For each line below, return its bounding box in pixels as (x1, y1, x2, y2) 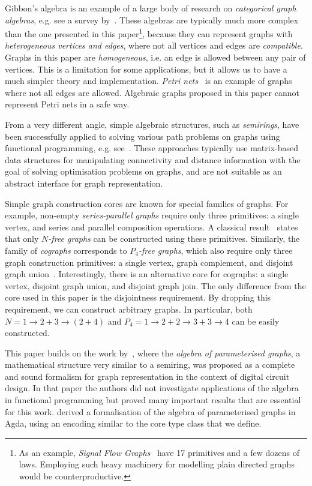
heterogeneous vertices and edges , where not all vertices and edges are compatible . (5, 39, 303, 52)
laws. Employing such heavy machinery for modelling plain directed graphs (19, 458, 295, 470)
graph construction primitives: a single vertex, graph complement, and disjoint (5, 256, 293, 268)
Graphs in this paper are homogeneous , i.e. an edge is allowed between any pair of (5, 51, 306, 64)
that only (5, 232, 39, 245)
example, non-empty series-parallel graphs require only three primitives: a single (5, 209, 299, 221)
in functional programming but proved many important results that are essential (5, 394, 301, 406)
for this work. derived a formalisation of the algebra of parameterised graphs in (5, 405, 296, 418)
